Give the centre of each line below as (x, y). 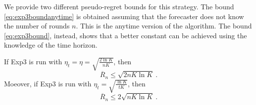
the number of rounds (37, 26)
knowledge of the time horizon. (51, 45)
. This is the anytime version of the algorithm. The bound (164, 26)
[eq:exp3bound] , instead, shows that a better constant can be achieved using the (126, 35)
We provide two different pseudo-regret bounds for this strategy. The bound (119, 6)
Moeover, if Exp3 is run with (48, 83)
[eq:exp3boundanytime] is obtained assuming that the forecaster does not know (124, 16)
